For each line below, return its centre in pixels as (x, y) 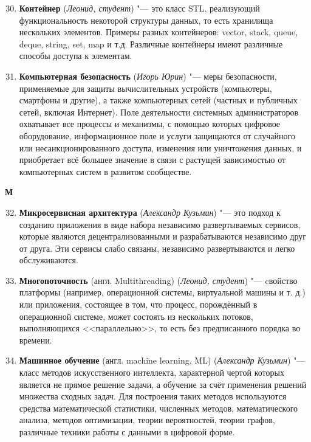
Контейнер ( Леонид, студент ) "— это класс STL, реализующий (139, 8)
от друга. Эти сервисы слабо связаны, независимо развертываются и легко (157, 248)
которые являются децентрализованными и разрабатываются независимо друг (162, 236)
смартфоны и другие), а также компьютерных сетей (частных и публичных (158, 100)
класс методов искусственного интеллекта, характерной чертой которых (152, 372)
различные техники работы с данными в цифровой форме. (127, 432)
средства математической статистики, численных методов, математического (159, 408)
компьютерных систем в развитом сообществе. (105, 171)
